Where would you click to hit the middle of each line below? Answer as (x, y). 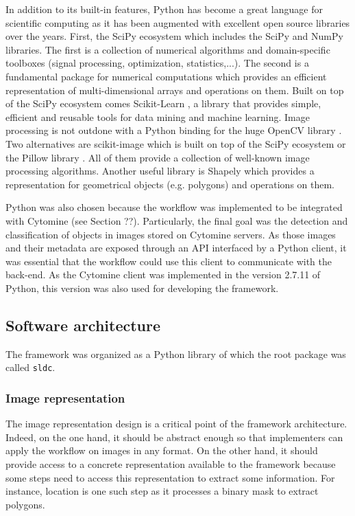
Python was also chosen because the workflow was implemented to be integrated (174, 207)
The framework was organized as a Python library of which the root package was (176, 354)
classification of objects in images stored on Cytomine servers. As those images (171, 234)
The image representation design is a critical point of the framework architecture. (176, 424)
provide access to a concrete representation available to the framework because (171, 463)
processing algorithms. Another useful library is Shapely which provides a (160, 171)
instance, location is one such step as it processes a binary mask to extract (162, 491)
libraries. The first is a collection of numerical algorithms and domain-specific (168, 49)
